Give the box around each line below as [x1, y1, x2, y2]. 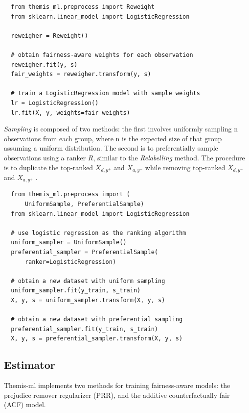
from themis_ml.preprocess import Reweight [11, 3, 155, 10]
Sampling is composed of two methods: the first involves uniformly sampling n [4, 124, 238, 134]
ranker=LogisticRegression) [24, 258, 116, 265]
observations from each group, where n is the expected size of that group [4, 133, 222, 143]
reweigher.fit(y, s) [11, 61, 78, 68]
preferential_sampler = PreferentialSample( [11, 248, 158, 256]
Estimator [4, 357, 55, 372]
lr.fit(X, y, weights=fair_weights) [11, 109, 130, 116]
